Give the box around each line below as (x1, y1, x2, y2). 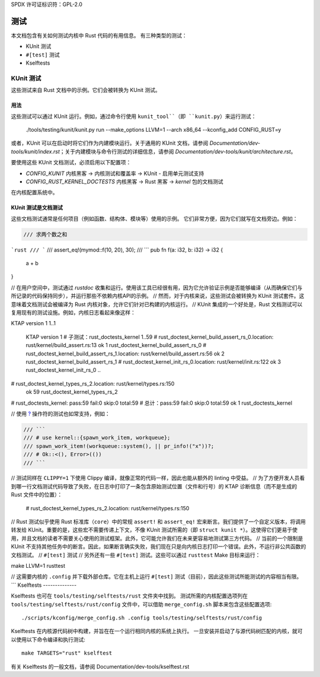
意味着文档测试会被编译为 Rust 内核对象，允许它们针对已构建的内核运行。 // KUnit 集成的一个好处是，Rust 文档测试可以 (11, 300, 303, 308)
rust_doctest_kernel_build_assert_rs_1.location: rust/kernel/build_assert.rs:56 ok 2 (25, 350, 225, 357)
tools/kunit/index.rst (11, 148, 60, 155)
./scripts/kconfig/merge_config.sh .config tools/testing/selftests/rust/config (21, 614, 263, 621)
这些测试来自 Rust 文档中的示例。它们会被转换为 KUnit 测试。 (11, 87, 161, 94)
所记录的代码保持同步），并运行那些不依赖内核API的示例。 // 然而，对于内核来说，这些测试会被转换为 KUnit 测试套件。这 (11, 293, 305, 300)
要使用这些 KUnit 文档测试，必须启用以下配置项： (11, 159, 132, 166)
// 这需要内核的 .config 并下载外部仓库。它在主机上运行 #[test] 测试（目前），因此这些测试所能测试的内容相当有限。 (11, 573, 302, 580)
